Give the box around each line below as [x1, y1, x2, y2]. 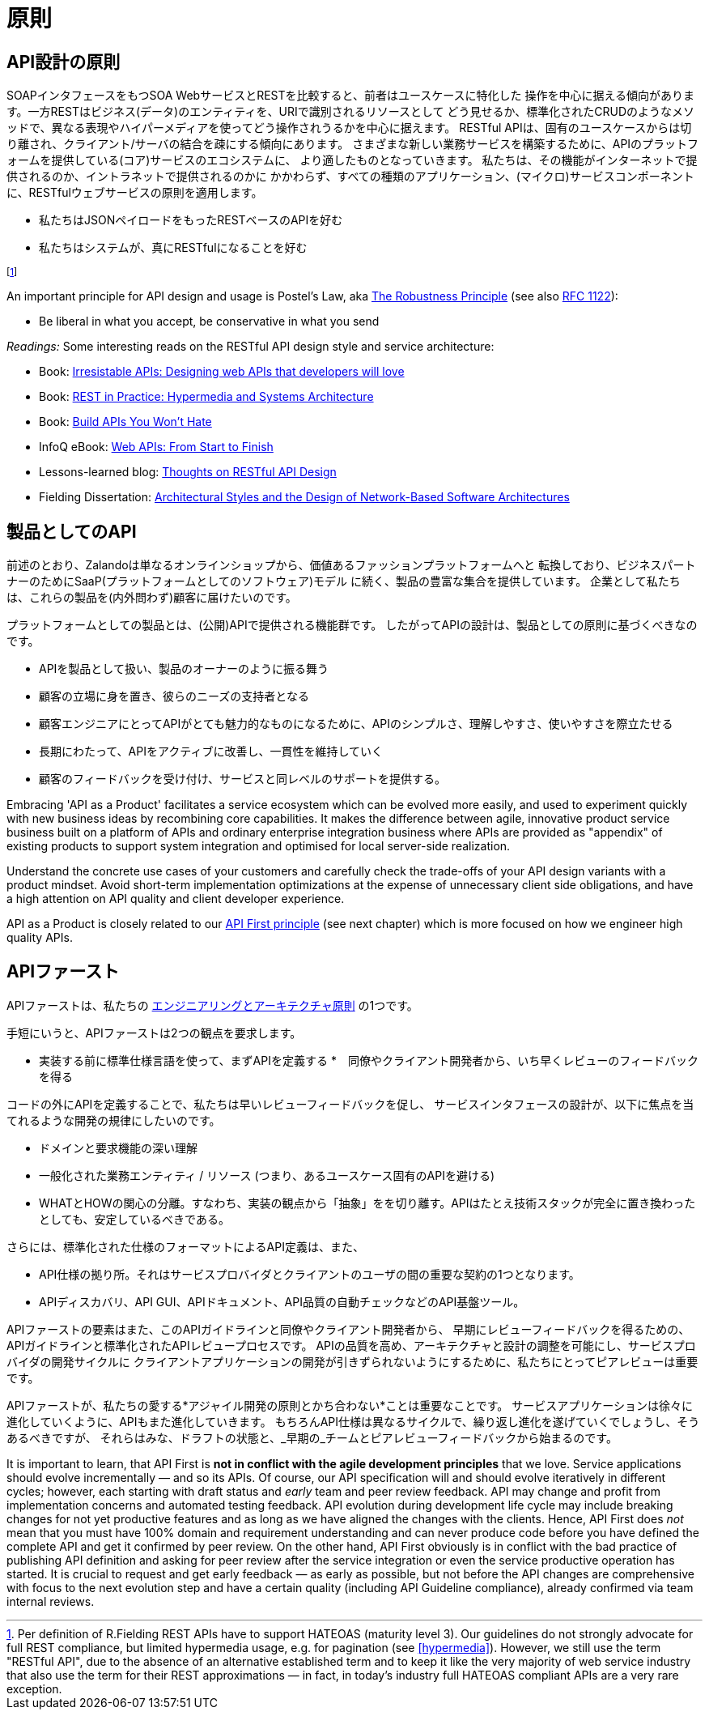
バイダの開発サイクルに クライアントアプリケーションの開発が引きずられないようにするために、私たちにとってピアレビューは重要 [6, 1354, 698, 1369]
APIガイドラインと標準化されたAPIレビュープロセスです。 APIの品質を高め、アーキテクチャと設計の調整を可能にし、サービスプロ [6, 1338, 696, 1352]
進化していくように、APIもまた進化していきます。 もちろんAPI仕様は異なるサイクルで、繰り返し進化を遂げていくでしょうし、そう [6, 1414, 700, 1429]
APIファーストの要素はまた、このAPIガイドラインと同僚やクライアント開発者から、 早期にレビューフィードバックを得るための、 [6, 1322, 690, 1336]
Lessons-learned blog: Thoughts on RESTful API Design [39, 465, 337, 479]
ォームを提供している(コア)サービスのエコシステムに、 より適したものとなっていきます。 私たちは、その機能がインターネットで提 [6, 153, 698, 168]
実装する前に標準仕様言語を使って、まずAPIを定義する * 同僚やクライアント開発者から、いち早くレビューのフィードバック [39, 1053, 699, 1067]
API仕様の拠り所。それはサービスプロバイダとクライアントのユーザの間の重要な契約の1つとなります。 [39, 1267, 580, 1281]
